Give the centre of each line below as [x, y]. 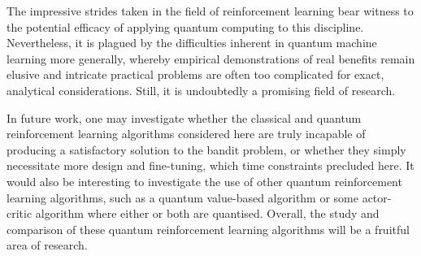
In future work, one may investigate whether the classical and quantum [184, 117]
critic [20, 213]
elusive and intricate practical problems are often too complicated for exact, [195, 74]
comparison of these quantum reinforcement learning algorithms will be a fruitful [208, 229]
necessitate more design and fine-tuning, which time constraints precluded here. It [210, 165]
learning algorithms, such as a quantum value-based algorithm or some [182, 197]
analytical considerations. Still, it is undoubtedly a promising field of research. [201, 90]
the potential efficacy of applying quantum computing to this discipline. [185, 26]
